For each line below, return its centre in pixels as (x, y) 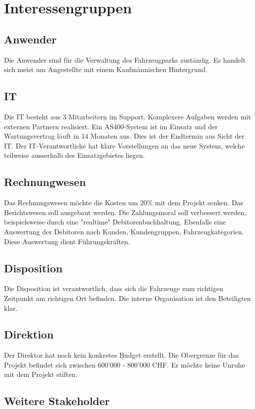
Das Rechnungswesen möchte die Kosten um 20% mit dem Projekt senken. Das (124, 203)
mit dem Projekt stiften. (41, 374)
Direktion (29, 334)
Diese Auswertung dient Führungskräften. (67, 241)
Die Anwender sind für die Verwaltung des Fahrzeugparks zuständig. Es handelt (125, 59)
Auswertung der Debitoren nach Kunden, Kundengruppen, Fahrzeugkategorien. (124, 231)
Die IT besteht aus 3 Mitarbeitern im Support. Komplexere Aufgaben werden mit (127, 116)
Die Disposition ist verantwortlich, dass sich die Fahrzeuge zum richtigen (114, 288)
